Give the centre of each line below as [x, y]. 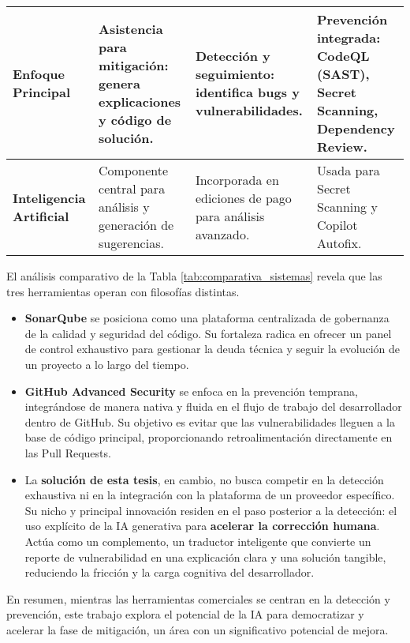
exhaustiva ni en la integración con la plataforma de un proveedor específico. [210, 495]
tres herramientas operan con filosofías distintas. [123, 291]
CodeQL [343, 56]
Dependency [356, 128]
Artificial [41, 216]
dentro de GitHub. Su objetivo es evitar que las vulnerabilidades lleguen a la [210, 421]
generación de [136, 225]
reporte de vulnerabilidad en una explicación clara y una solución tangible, [205, 557]
